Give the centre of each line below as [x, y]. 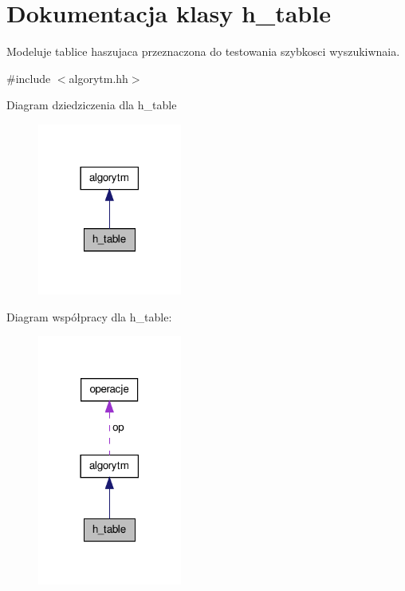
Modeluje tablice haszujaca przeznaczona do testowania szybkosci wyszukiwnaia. [203, 51]
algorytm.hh [98, 78]
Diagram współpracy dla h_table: [89, 316]
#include [29, 78]
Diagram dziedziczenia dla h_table [92, 105]
